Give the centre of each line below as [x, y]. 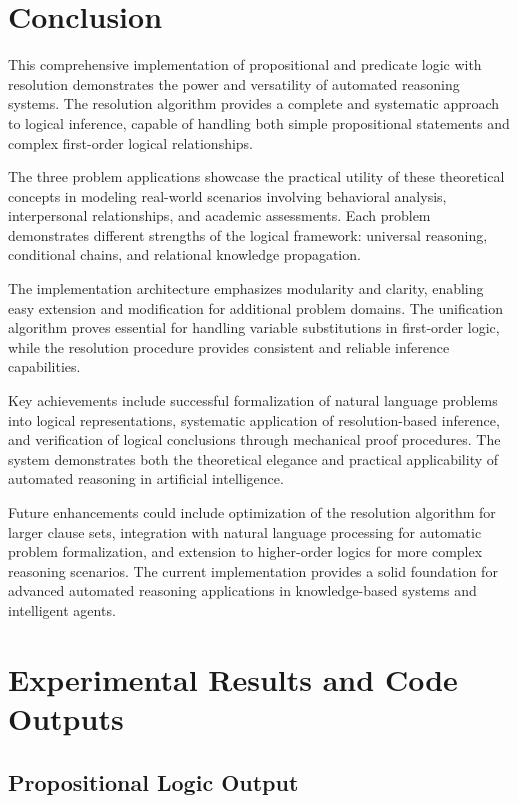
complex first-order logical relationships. [131, 142]
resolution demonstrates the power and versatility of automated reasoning [234, 83]
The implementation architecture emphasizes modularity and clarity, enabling [246, 288]
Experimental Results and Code [233, 678]
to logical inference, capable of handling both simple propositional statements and [259, 122]
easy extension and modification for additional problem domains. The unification [256, 307]
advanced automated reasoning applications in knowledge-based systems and [242, 590]
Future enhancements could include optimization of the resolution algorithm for [252, 512]
